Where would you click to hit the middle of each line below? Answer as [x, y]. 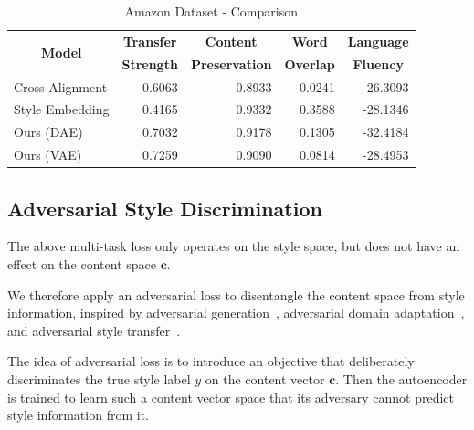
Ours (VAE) [48, 155]
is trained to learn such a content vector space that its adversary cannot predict [231, 397]
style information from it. [78, 415]
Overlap [310, 63]
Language [378, 41]
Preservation [231, 63]
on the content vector [265, 378]
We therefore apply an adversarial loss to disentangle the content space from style [236, 294]
